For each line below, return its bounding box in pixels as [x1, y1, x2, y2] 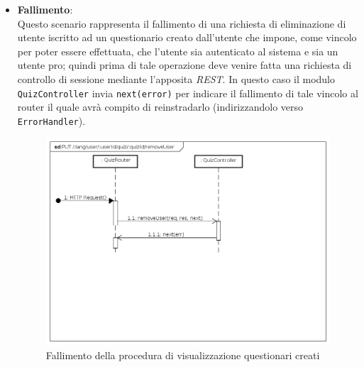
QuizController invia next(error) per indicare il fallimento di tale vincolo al [17, 85, 358, 100]
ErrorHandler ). [17, 113, 86, 128]
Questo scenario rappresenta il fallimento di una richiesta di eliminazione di [17, 16, 346, 31]
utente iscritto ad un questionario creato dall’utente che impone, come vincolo [17, 30, 357, 45]
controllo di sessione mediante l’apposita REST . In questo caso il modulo [17, 71, 336, 86]
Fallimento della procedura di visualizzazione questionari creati [45, 347, 320, 362]
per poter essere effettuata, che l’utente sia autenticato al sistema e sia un [17, 43, 338, 58]
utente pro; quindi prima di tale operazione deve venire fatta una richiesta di [17, 57, 352, 72]
